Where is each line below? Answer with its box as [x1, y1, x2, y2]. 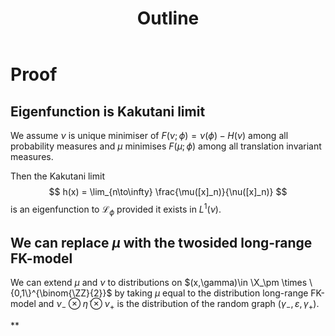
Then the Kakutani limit [10, 170, 105, 182]
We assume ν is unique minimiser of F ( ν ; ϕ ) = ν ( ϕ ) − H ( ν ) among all [10, 130, 289, 141]
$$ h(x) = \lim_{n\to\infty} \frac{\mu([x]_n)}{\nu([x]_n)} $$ [48, 186, 288, 197]
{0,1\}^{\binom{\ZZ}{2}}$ [10, 287, 113, 299]
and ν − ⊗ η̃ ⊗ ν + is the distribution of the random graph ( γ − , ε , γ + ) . [38, 298, 320, 312]
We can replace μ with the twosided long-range [10, 234, 313, 251]
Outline [136, 7, 200, 30]
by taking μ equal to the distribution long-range [114, 287, 309, 299]
